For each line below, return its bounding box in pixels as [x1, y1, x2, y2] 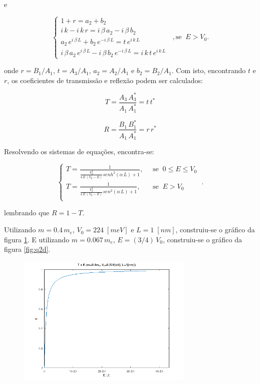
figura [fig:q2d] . [4, 244, 51, 254]
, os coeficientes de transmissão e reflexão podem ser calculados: [7, 75, 203, 85]
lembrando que [4, 207, 50, 218]
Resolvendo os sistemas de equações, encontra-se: [4, 146, 154, 157]
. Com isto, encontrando [171, 65, 246, 76]
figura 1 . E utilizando [4, 234, 70, 244]
